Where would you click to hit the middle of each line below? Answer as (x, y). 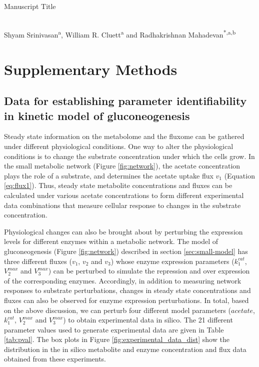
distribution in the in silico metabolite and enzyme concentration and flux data (125, 349)
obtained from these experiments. (55, 359)
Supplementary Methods (91, 69)
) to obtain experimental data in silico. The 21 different (148, 320)
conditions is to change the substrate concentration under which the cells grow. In (129, 156)
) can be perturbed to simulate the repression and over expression (149, 271)
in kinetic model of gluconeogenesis (97, 115)
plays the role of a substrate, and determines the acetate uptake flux (109, 175)
